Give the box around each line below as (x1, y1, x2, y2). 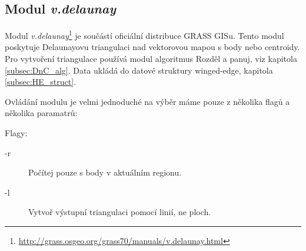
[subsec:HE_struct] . (5, 75, 76, 88)
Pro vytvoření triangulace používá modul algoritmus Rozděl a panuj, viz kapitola (5, 52, 297, 65)
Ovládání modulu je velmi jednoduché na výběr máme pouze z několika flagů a (5, 95, 290, 107)
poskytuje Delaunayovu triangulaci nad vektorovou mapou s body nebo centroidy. (5, 41, 300, 53)
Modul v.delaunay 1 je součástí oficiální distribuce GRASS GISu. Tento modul (5, 28, 284, 41)
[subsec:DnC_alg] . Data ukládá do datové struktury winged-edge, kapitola (5, 64, 273, 76)
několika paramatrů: (5, 107, 78, 119)
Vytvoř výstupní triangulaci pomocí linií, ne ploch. (28, 206, 211, 218)
